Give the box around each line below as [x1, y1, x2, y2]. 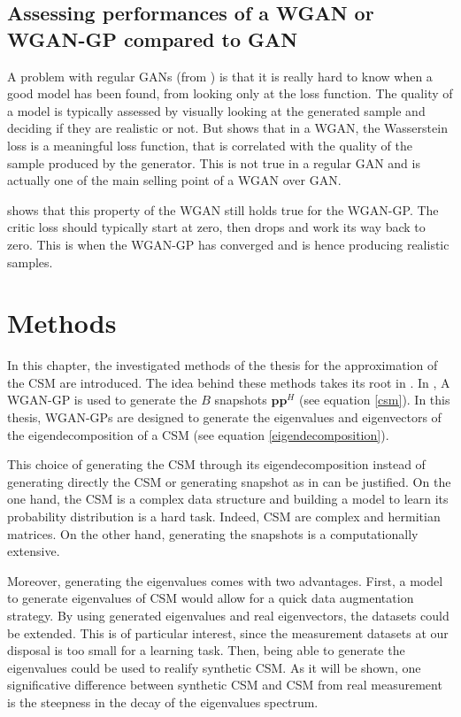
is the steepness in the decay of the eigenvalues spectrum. [7, 692, 319, 711]
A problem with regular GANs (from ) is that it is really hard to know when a [7, 66, 433, 85]
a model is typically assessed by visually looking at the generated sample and [7, 101, 426, 119]
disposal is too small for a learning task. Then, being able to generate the [7, 641, 405, 659]
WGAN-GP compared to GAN [7, 25, 298, 52]
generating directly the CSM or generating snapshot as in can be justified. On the [7, 472, 451, 490]
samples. [7, 252, 53, 271]
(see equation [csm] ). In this [298, 390, 450, 409]
